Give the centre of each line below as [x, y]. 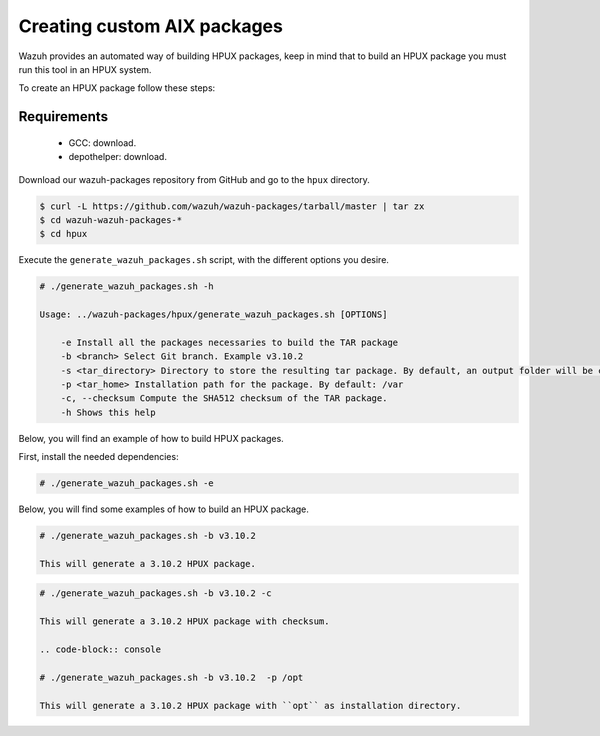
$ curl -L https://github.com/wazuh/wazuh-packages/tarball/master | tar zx [232, 206]
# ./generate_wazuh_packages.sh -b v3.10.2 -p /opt [171, 677]
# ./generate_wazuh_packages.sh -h [126, 286]
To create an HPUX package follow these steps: [117, 88]
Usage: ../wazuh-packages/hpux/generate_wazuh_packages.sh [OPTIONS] [213, 314]
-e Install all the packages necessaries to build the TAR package [229, 342]
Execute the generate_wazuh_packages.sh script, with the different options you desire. [204, 260]
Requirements [63, 116]
